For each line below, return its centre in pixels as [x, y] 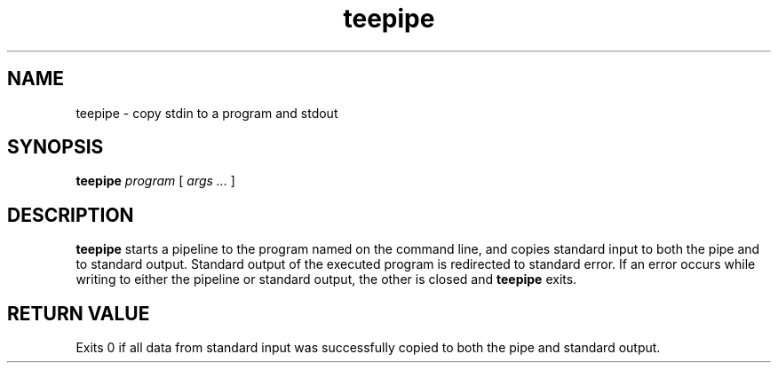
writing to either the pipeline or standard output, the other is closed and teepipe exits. [326, 279]
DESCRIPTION [71, 215]
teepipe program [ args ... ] [155, 181]
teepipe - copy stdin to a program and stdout [207, 113]
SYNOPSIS [56, 147]
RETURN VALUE [79, 313]
